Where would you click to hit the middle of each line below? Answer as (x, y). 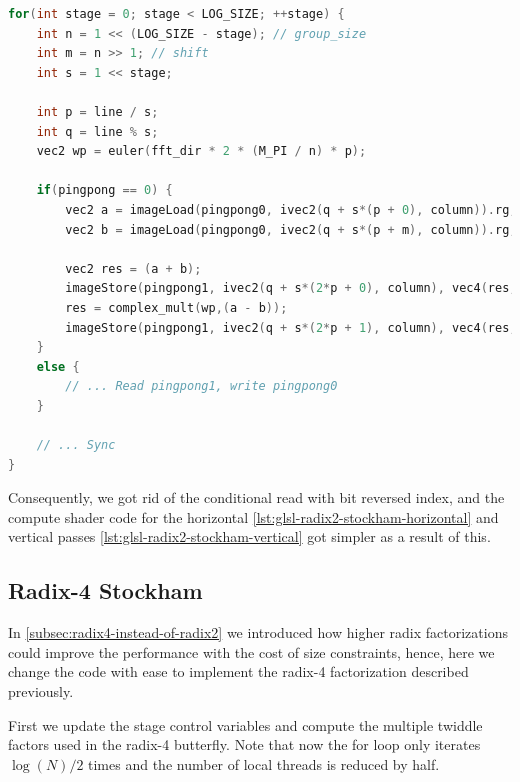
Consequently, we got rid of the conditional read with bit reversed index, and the (256, 497)
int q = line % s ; (97, 131)
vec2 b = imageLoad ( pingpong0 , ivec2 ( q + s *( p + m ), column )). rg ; (291, 229)
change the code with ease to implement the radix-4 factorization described (238, 671)
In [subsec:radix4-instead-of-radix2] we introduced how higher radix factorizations (258, 632)
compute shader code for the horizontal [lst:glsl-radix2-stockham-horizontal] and (253, 516)
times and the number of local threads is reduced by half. (264, 763)
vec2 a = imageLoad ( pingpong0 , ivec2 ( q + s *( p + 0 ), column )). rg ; (291, 209)
